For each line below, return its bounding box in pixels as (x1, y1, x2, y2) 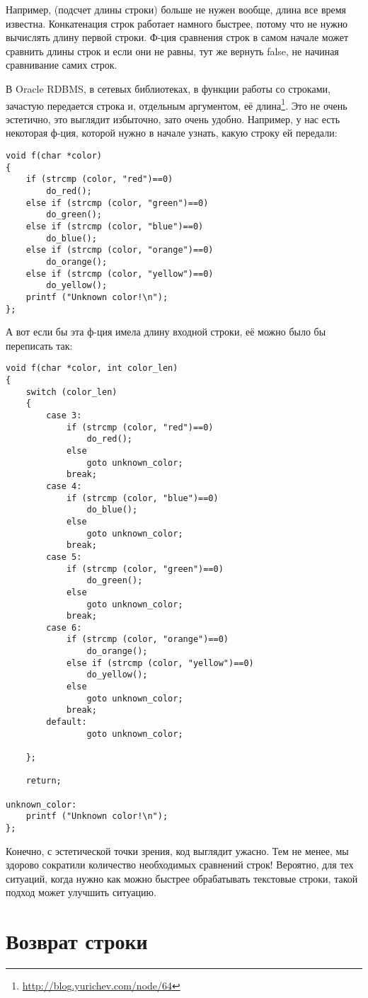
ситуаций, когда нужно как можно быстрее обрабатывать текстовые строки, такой (6, 871, 358, 885)
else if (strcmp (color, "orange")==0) (25, 245, 214, 256)
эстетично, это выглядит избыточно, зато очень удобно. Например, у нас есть (6, 111, 340, 126)
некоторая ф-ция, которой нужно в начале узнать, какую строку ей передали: (6, 125, 338, 140)
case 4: (46, 481, 82, 491)
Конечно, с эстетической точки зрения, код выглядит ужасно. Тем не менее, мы (6, 843, 349, 858)
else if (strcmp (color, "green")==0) (25, 197, 209, 208)
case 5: (46, 551, 82, 562)
